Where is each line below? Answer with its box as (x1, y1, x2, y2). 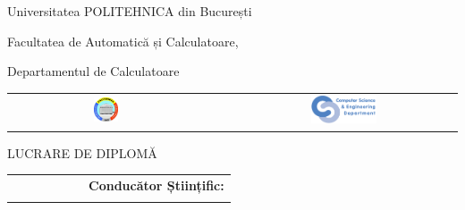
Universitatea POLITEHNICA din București (7, 2, 252, 20)
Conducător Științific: (89, 175, 224, 194)
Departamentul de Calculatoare (7, 62, 180, 80)
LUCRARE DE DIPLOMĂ (7, 143, 157, 162)
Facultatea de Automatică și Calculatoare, (7, 31, 239, 50)
